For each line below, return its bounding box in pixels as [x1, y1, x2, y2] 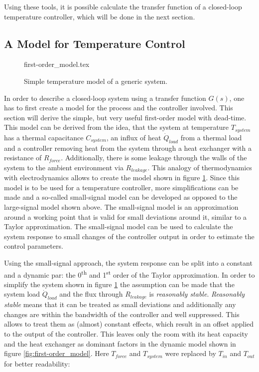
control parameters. [4, 241, 63, 251]
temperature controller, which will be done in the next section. [4, 11, 195, 21]
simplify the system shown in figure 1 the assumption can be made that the [4, 279, 235, 289]
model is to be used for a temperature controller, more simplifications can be [4, 182, 239, 192]
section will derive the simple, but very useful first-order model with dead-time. [4, 112, 247, 122]
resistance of [4, 152, 42, 163]
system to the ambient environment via [4, 162, 124, 172]
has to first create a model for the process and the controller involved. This [4, 102, 233, 113]
